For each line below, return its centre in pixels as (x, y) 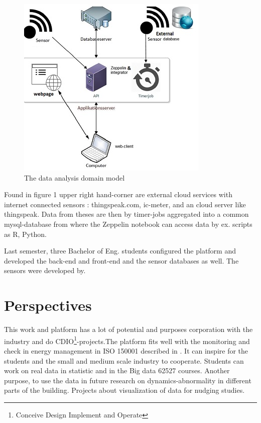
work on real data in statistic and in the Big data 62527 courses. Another (117, 370)
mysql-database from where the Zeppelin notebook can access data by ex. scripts (128, 224)
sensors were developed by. (45, 270)
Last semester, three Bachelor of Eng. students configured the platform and (120, 251)
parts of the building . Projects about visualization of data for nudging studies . (124, 390)
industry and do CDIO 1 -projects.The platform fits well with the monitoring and (127, 340)
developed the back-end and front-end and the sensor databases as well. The (121, 260)
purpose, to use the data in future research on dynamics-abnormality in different (128, 380)
